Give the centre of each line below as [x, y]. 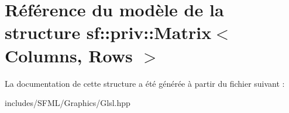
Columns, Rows [69, 55]
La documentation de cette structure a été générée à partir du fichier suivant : [145, 83]
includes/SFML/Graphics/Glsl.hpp [68, 103]
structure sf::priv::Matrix [108, 32]
